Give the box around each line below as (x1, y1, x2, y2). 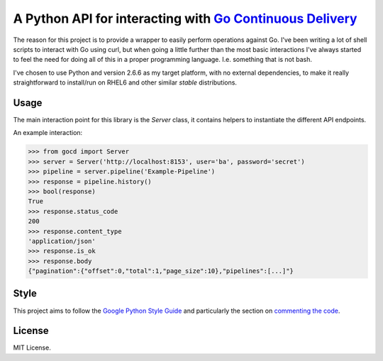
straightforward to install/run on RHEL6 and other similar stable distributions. (13, 78, 238, 87)
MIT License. (13, 343, 51, 352)
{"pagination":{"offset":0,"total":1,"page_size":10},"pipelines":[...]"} (28, 267, 294, 275)
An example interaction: (13, 129, 83, 137)
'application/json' (28, 237, 96, 245)
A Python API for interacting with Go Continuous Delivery (13, 11, 357, 26)
